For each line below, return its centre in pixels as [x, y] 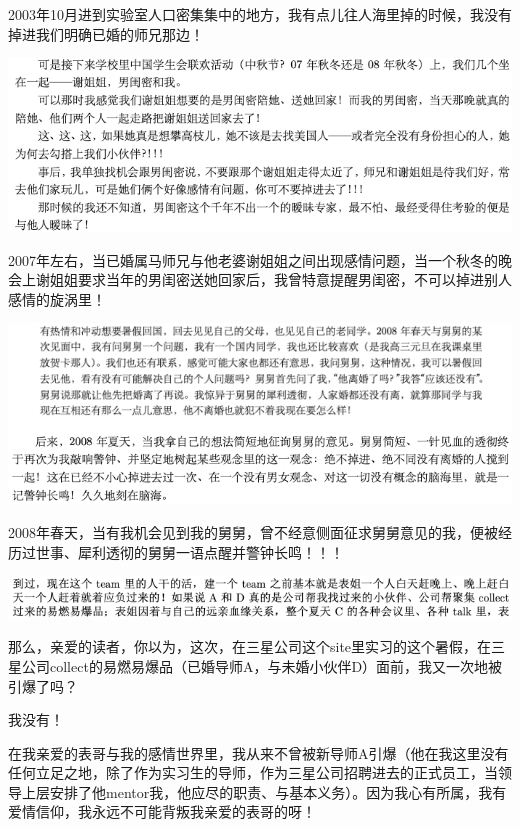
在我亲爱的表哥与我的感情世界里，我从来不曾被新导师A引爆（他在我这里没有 [258, 752]
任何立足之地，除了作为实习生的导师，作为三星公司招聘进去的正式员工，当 [253, 772]
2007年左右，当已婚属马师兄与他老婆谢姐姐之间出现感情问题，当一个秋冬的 [253, 259]
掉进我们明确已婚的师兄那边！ [106, 33]
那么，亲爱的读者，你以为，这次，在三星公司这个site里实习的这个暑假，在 [250, 646]
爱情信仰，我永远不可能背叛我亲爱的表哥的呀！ [162, 811]
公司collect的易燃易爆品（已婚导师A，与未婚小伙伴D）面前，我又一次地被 [262, 665]
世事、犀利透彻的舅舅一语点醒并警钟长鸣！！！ [189, 551]
